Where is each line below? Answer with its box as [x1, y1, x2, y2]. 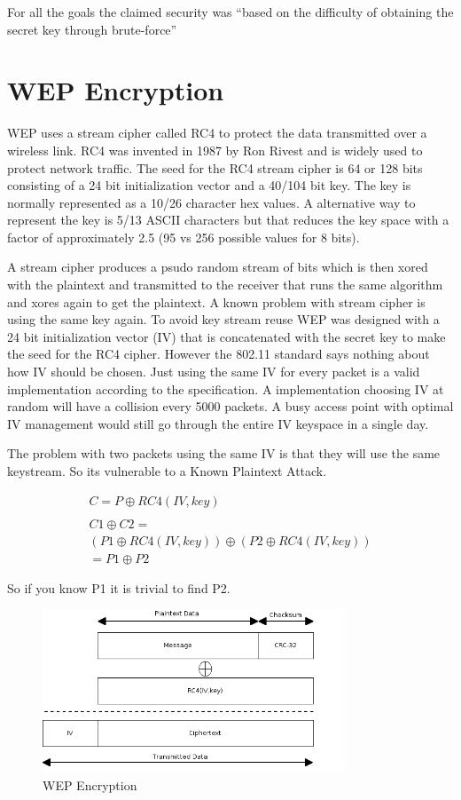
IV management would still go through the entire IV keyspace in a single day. [7, 414, 429, 432]
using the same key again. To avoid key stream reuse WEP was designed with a [7, 310, 440, 329]
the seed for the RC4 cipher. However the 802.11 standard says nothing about [7, 345, 430, 363]
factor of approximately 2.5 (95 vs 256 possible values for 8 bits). [7, 227, 360, 246]
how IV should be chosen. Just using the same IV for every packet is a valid [7, 362, 420, 381]
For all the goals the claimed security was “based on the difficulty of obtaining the [7, 3, 454, 20]
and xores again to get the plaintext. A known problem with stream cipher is [7, 292, 426, 311]
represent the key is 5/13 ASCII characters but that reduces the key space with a [7, 210, 449, 229]
